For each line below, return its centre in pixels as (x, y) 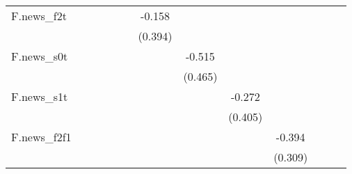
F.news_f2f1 (41, 137)
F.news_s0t (40, 56)
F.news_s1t (40, 96)
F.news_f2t (39, 16)
